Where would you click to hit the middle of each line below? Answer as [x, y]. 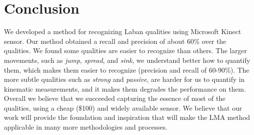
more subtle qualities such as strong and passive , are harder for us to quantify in [124, 79]
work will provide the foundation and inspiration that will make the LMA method [127, 117]
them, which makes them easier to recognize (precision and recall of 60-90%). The [127, 69]
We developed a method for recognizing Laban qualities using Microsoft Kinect [123, 31]
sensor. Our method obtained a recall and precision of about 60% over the [115, 41]
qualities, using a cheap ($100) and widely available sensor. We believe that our [123, 107]
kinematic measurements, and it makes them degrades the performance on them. [125, 88]
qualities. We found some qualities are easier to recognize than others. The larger [126, 50]
